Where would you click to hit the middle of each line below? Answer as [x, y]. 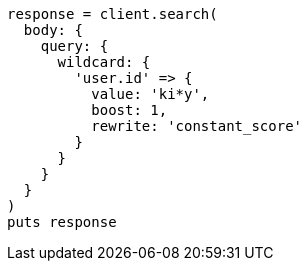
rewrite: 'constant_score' [197, 126]
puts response [62, 222]
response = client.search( [112, 14]
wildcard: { [104, 62]
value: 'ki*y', [150, 94]
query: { [74, 46]
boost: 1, [129, 110]
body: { [53, 30]
